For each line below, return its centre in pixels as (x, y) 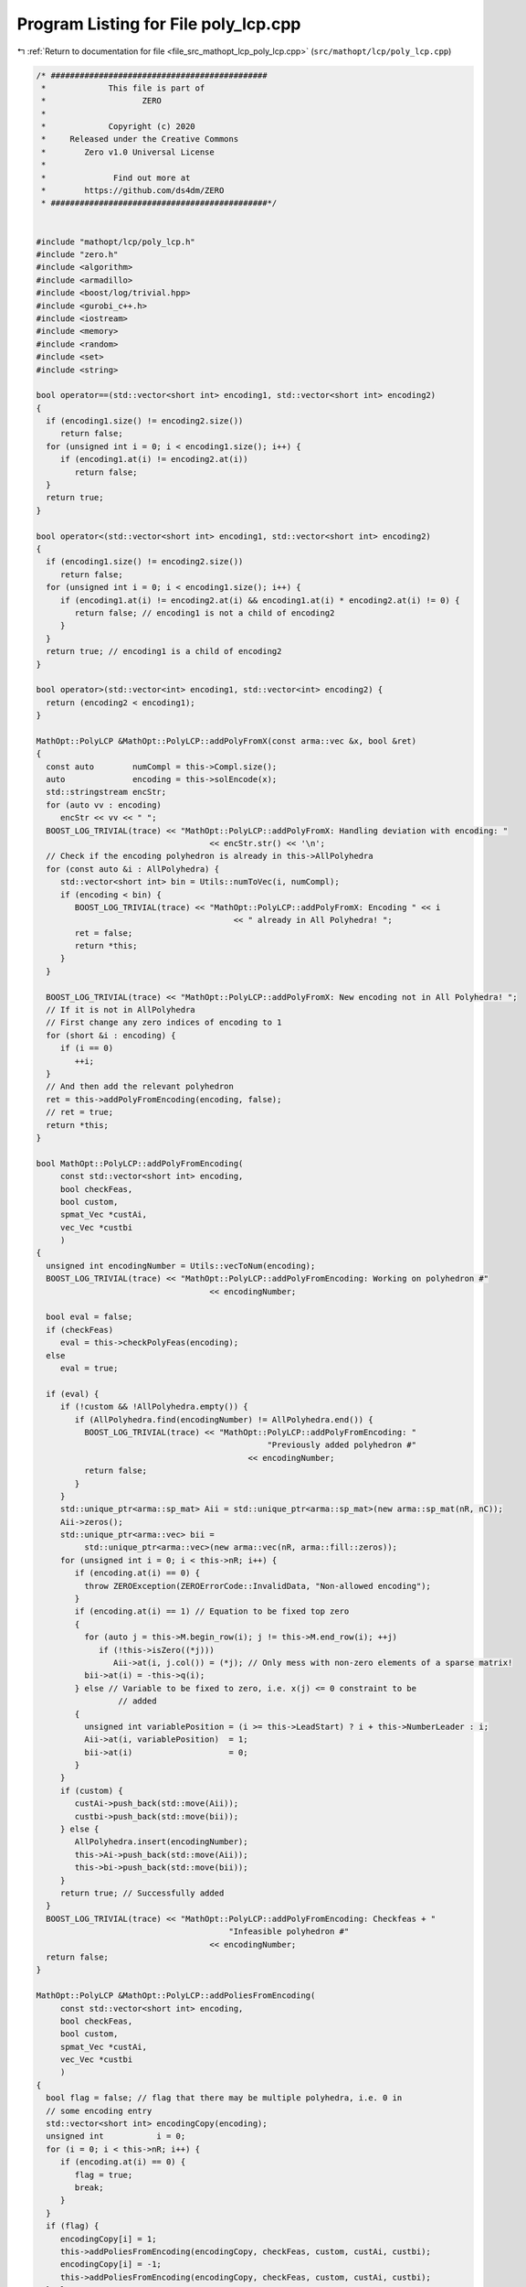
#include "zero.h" (77, 255)
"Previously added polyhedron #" (342, 1445)
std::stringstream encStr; (106, 792)
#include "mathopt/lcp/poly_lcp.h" (116, 242)
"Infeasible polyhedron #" (289, 1932)
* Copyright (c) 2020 (118, 127)
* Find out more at (116, 177)
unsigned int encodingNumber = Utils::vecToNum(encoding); (181, 1266)
